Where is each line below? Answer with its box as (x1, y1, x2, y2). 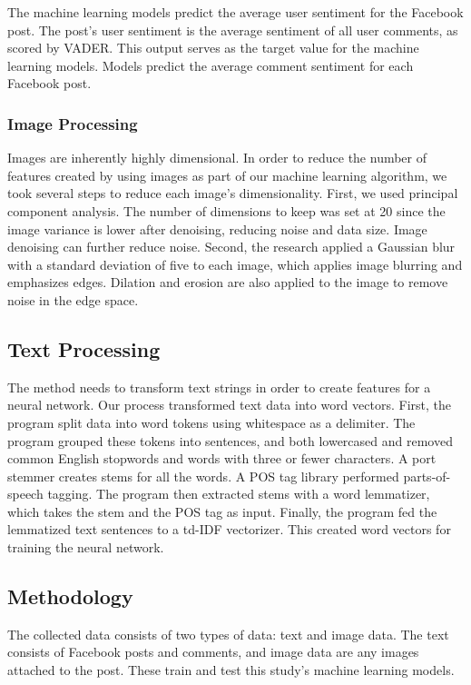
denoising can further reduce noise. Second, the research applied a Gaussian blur (7, 237, 456, 256)
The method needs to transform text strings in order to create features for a (7, 377, 431, 396)
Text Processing (7, 334, 161, 362)
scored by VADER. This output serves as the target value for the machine (7, 38, 419, 57)
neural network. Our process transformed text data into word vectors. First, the (7, 395, 451, 414)
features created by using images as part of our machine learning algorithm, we (7, 165, 447, 184)
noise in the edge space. (7, 290, 139, 309)
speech (7, 484, 44, 503)
